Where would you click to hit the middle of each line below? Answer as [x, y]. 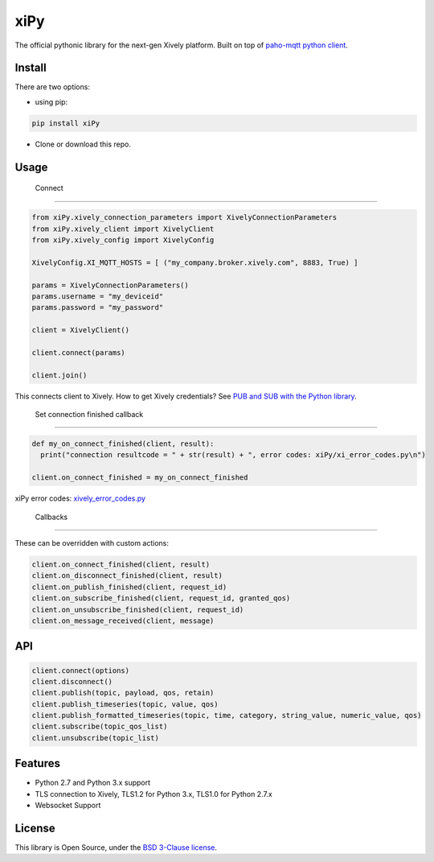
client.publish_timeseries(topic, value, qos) [125, 704]
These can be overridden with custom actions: [92, 542]
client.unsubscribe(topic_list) [96, 738]
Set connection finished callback [89, 415]
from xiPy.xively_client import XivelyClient [123, 229]
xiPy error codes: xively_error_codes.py [80, 498]
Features [37, 763]
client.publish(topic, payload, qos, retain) [123, 693]
